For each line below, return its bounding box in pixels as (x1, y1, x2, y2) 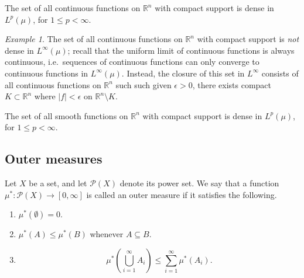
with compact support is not (197, 33, 299, 45)
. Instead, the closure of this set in (121, 67, 245, 79)
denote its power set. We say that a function (119, 177, 279, 189)
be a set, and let (29, 177, 87, 189)
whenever (90, 228, 124, 240)
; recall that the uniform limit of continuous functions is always (67, 44, 295, 56)
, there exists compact (192, 78, 272, 91)
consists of (261, 67, 299, 79)
